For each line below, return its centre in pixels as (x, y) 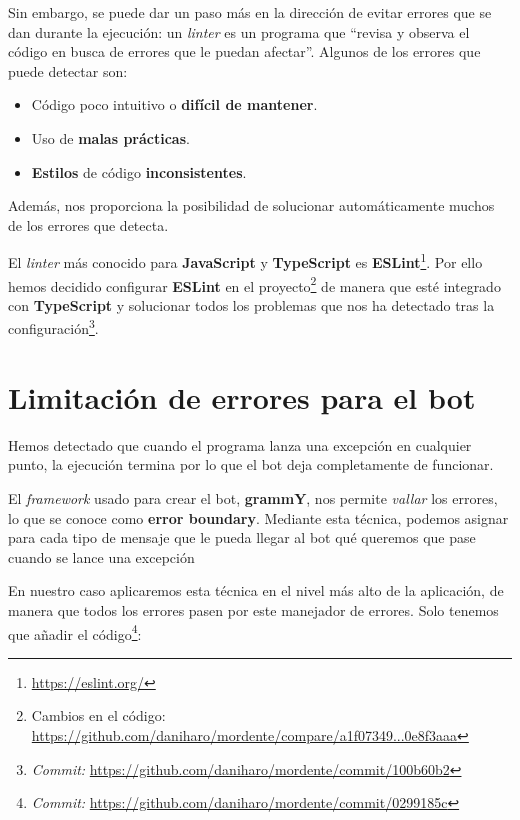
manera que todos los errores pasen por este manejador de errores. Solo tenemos (253, 609)
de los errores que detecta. (88, 224)
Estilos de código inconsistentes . (139, 171)
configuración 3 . (53, 327)
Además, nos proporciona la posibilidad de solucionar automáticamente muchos (251, 205)
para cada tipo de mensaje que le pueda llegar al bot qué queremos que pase (242, 537)
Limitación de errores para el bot (242, 396)
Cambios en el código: (98, 715)
